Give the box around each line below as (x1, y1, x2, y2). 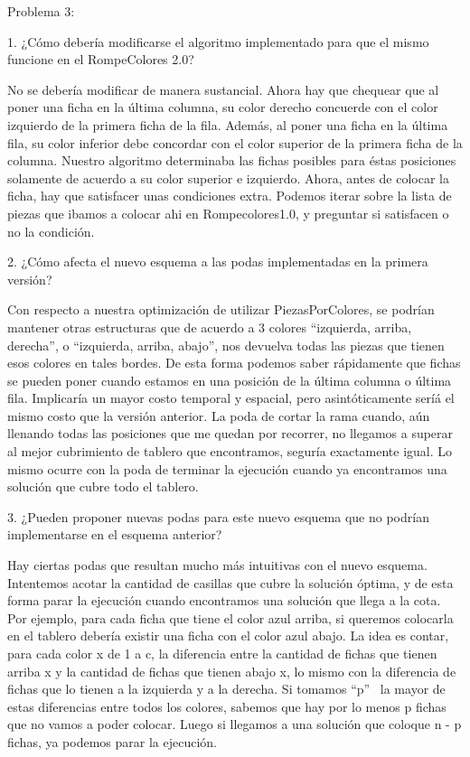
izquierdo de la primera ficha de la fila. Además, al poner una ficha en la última (7, 115, 448, 134)
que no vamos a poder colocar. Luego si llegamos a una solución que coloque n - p (7, 715, 462, 734)
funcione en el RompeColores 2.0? (7, 50, 194, 69)
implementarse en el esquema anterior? (7, 525, 222, 544)
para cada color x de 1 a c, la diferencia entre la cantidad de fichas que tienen (7, 644, 437, 662)
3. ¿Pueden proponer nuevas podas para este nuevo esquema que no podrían (7, 507, 429, 526)
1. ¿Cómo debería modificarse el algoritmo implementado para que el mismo (7, 32, 429, 51)
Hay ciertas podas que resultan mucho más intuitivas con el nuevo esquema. (7, 556, 428, 575)
